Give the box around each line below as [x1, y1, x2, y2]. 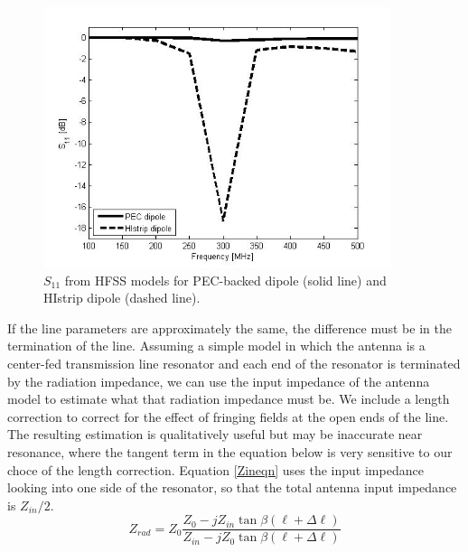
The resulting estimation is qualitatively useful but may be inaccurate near [7, 425, 423, 444]
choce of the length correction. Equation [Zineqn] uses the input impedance [7, 460, 424, 479]
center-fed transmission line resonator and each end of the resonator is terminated [7, 353, 461, 372]
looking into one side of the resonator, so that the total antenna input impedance [7, 478, 457, 497]
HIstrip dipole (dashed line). [43, 288, 201, 307]
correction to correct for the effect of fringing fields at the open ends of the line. [7, 407, 449, 426]
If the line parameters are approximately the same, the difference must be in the [7, 318, 452, 337]
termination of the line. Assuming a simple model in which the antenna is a [7, 336, 426, 355]
